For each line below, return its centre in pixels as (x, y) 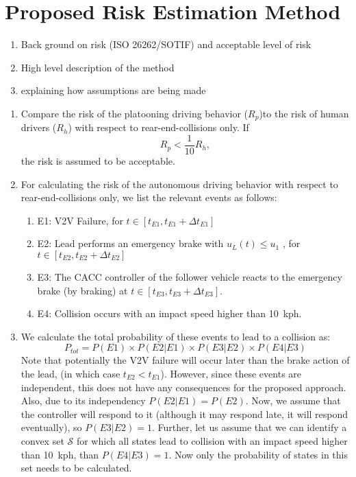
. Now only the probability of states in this (258, 454)
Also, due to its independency (83, 400)
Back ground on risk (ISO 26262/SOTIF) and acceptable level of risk (166, 44)
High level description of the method (98, 67)
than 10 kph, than (60, 454)
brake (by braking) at (82, 290)
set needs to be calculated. (76, 468)
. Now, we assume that (293, 400)
